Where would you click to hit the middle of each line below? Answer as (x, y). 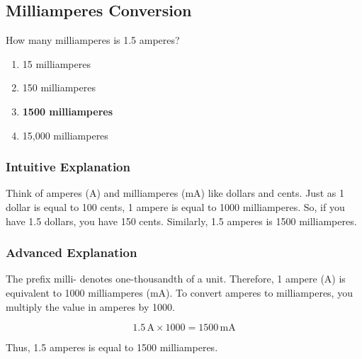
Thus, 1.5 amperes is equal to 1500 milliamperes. (112, 347)
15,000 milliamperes (65, 135)
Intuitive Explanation (68, 167)
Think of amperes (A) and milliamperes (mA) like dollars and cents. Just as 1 (175, 193)
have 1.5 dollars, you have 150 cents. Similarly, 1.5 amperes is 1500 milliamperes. (181, 221)
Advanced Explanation (72, 252)
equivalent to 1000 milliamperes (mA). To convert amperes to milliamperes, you (179, 292)
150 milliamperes (59, 87)
